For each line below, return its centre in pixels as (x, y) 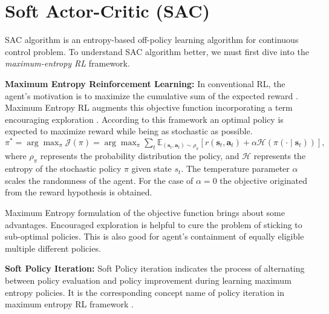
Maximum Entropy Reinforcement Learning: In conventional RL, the (145, 83)
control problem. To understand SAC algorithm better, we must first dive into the (157, 51)
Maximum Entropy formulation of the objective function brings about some (145, 212)
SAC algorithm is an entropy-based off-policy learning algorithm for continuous (152, 40)
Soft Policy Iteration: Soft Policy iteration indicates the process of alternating (155, 268)
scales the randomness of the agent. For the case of (99, 180)
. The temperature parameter (235, 168)
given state (151, 168)
